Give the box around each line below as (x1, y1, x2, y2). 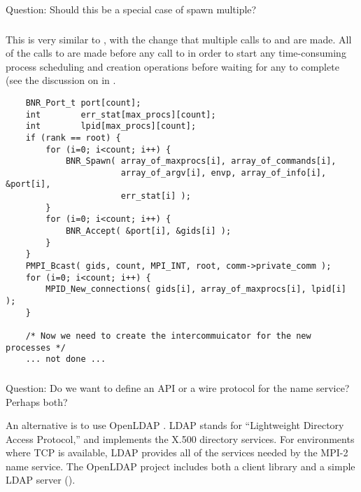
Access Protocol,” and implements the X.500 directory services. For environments (6, 431, 355, 446)
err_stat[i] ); (120, 191, 191, 202)
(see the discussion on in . (6, 73, 116, 87)
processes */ (6, 342, 66, 353)
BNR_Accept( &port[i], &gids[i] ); (65, 226, 232, 237)
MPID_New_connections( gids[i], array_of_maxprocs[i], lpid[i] (45, 284, 346, 295)
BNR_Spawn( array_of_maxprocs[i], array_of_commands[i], (65, 156, 337, 167)
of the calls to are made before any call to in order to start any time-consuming (6, 45, 346, 60)
